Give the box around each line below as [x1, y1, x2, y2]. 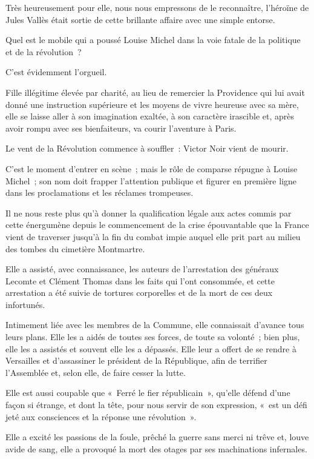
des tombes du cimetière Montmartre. [5, 242, 145, 255]
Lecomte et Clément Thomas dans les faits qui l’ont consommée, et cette [5, 274, 275, 287]
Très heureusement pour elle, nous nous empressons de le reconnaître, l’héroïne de [5, 1, 309, 13]
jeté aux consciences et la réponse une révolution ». [5, 410, 197, 423]
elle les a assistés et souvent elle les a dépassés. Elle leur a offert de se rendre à [5, 342, 296, 355]
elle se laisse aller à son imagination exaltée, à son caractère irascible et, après [5, 110, 295, 122]
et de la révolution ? [5, 45, 82, 58]
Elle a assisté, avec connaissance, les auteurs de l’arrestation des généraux [5, 263, 279, 275]
